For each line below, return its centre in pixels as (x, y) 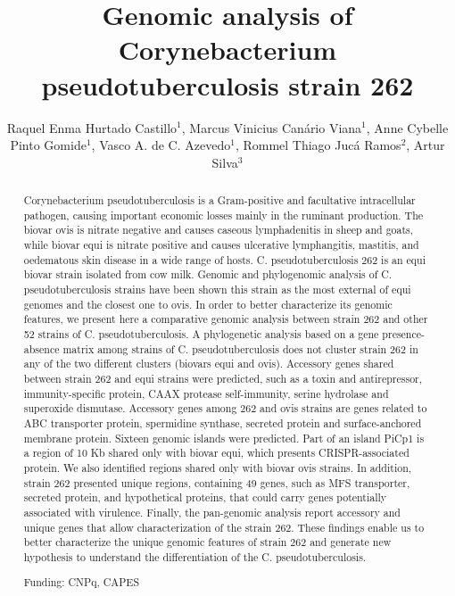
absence (41, 348)
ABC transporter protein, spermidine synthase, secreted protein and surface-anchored (223, 422)
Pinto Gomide (48, 145)
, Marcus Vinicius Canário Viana (272, 127)
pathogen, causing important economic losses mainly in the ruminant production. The (223, 215)
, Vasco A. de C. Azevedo (161, 145)
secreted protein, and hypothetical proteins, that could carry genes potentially (205, 497)
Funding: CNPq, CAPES (81, 582)
